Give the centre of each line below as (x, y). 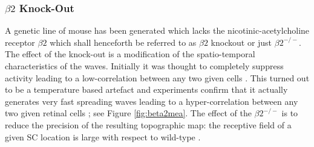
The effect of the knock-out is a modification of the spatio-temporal (130, 54)
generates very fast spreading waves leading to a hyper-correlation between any (152, 101)
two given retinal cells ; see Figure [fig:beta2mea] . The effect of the (128, 113)
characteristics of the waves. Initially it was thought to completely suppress (144, 66)
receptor (20, 42)
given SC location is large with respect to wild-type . (103, 136)
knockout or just (241, 42)
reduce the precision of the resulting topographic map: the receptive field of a (148, 124)
